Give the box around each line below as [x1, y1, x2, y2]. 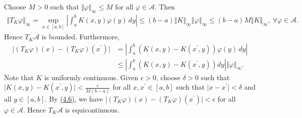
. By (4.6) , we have [44, 93, 103, 104]
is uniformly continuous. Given [44, 72, 138, 82]
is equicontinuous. [65, 104, 120, 115]
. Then [154, 1, 175, 11]
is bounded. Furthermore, [41, 31, 120, 42]
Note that [4, 72, 34, 82]
